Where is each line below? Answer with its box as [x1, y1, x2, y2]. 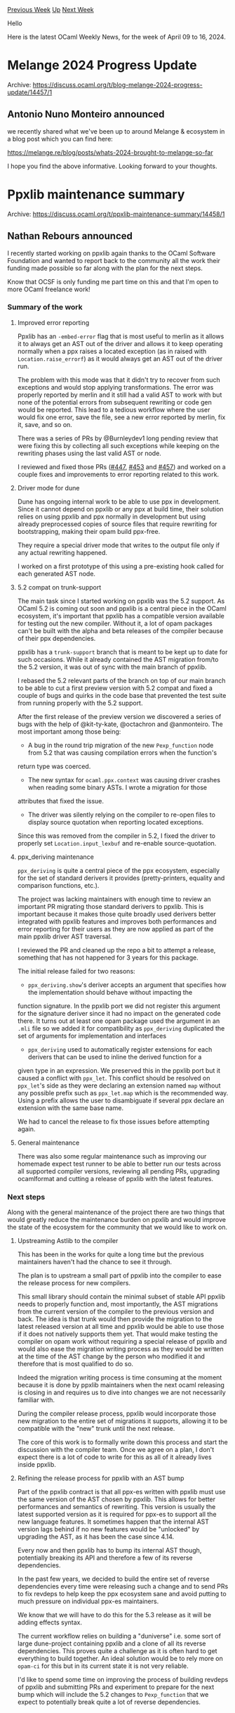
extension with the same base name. [17, 1103, 124, 1112]
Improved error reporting [17, 318, 90, 326]
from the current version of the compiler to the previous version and [17, 1307, 215, 1316]
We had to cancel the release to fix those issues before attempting [17, 1117, 210, 1126]
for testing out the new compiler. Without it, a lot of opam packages [17, 619, 213, 628]
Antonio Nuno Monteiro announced [7, 108, 165, 120]
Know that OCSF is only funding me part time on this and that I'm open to [7, 277, 219, 286]
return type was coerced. [17, 762, 91, 770]
